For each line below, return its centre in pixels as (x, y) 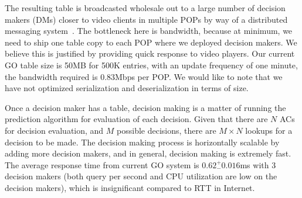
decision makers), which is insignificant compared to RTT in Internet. (130, 187)
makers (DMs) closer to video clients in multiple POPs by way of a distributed (146, 19)
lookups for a (269, 130)
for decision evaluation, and (54, 130)
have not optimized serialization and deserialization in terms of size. (127, 88)
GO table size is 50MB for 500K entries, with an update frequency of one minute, (151, 65)
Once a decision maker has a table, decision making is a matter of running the (145, 107)
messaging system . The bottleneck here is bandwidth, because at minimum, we (149, 31)
